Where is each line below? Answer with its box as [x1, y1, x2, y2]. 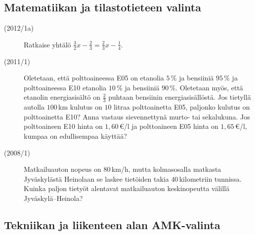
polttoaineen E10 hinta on [24, 121, 103, 131]
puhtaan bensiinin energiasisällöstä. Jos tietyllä [108, 92, 251, 102]
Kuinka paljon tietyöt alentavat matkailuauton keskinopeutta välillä [24, 183, 230, 194]
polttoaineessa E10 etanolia [24, 82, 107, 92]
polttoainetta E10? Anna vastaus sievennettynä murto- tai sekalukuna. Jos [24, 111, 250, 121]
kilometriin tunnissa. [179, 173, 242, 184]
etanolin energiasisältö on [24, 92, 100, 102]
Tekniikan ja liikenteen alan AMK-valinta [4, 217, 220, 232]
